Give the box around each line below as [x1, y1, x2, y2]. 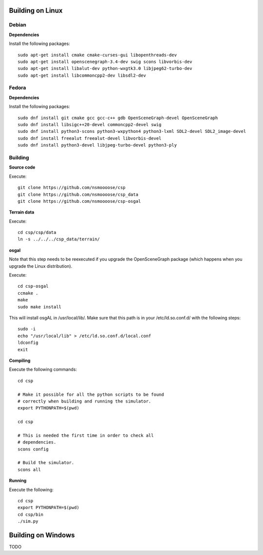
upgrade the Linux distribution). [9, 263, 73, 269]
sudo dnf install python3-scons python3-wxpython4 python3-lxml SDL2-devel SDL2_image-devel [18, 128, 246, 134]
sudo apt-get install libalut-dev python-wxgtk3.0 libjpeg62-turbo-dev [18, 66, 192, 71]
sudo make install [18, 304, 62, 310]
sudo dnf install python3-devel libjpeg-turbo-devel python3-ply [18, 142, 177, 148]
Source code [9, 164, 36, 171]
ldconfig [18, 340, 38, 345]
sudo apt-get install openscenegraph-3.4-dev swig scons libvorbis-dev [18, 59, 192, 64]
